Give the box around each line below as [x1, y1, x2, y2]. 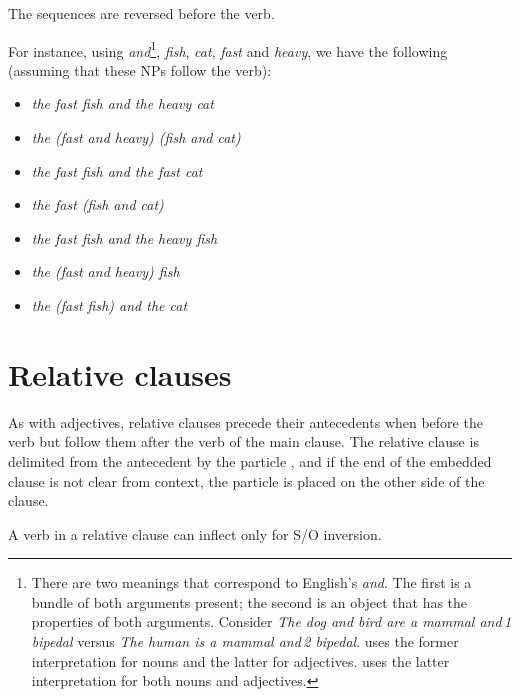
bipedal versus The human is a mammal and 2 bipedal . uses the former [31, 631, 459, 652]
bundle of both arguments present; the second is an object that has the [31, 591, 468, 612]
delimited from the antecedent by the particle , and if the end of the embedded [8, 450, 492, 471]
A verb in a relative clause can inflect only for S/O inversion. [8, 523, 382, 544]
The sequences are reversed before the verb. [8, 3, 275, 23]
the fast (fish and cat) [31, 194, 164, 215]
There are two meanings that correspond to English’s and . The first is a [31, 572, 472, 593]
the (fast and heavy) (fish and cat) [31, 127, 241, 148]
